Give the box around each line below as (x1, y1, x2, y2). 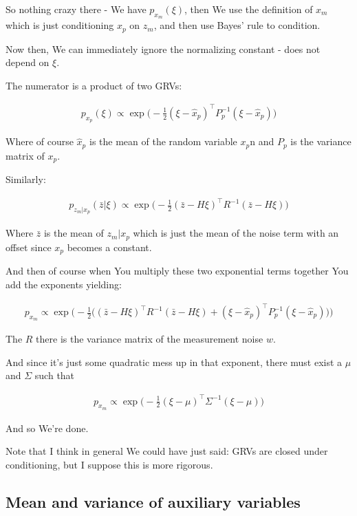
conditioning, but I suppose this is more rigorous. (6, 457, 213, 471)
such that (34, 368, 75, 383)
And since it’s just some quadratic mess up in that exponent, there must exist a (6, 354, 343, 369)
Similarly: (6, 172, 46, 186)
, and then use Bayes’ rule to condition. (153, 18, 321, 32)
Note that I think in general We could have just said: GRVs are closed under (6, 444, 328, 458)
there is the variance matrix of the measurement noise (36, 332, 263, 346)
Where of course (6, 134, 74, 149)
